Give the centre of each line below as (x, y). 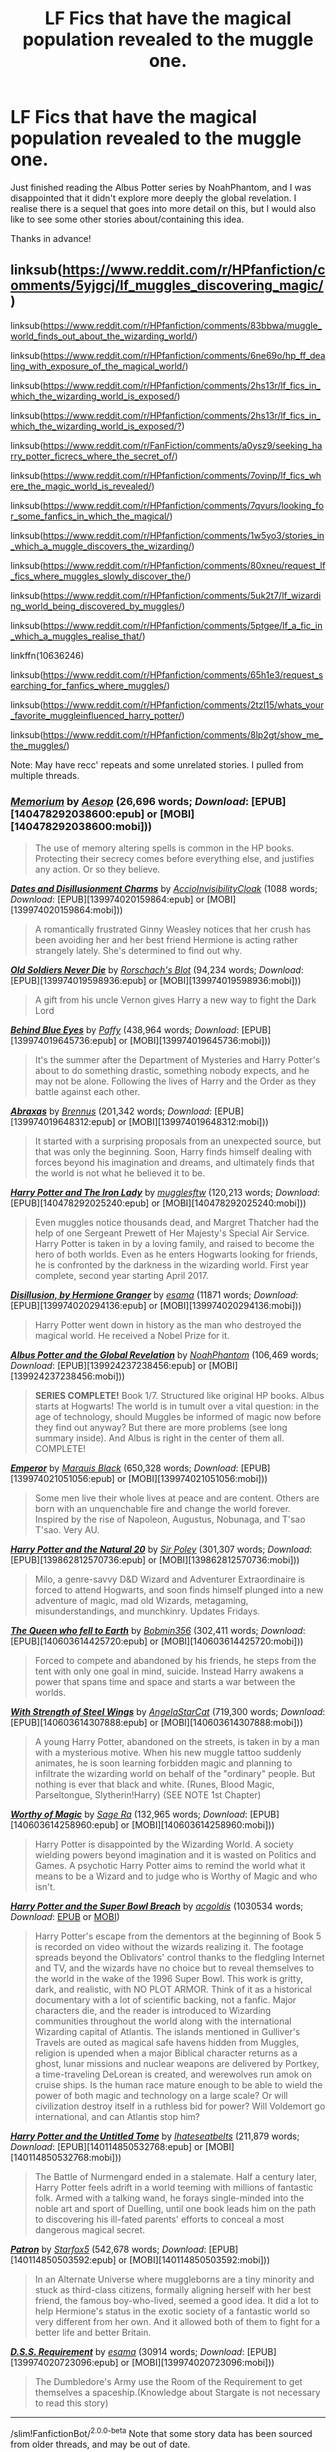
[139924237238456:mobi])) (68, 1376)
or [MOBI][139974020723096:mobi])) (197, 2363)
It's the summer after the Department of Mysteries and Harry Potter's (177, 1060)
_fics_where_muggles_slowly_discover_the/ (99, 576)
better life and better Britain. (93, 2333)
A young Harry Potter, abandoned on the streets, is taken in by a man (177, 1742)
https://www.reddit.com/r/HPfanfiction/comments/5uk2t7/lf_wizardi (182, 595)
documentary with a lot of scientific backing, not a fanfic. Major (165, 2000)
